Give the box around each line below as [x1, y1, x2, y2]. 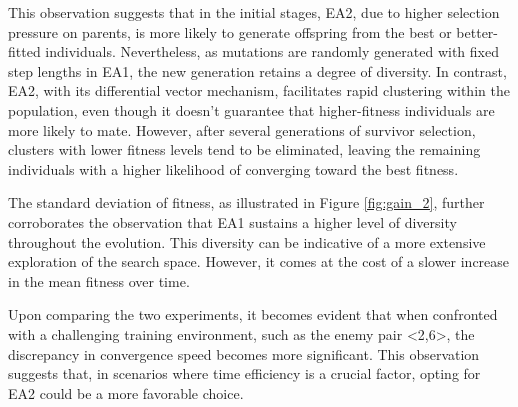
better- [456, 21, 498, 42]
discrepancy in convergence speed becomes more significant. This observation [8, 343, 480, 364]
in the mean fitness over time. [8, 270, 190, 291]
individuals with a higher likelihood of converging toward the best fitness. [8, 158, 459, 179]
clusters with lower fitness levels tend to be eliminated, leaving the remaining [8, 139, 481, 160]
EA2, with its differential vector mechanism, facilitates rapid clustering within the [8, 80, 510, 101]
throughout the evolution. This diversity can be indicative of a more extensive [8, 231, 486, 252]
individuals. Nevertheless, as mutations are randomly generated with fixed [45, 41, 499, 62]
